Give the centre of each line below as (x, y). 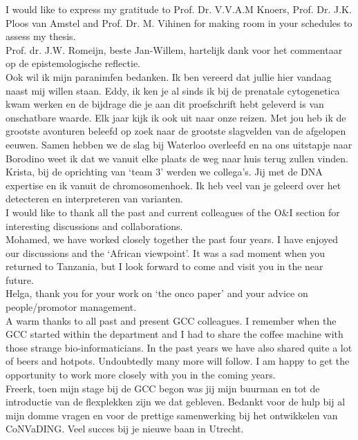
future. (20, 279)
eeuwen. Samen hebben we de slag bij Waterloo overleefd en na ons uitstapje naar (179, 144)
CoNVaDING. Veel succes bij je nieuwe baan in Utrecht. (125, 429)
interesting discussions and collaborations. (94, 226)
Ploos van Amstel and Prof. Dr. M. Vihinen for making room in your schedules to (179, 22)
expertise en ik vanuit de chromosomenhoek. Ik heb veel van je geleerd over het (173, 185)
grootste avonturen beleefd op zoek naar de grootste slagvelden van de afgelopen (176, 131)
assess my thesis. (41, 36)
